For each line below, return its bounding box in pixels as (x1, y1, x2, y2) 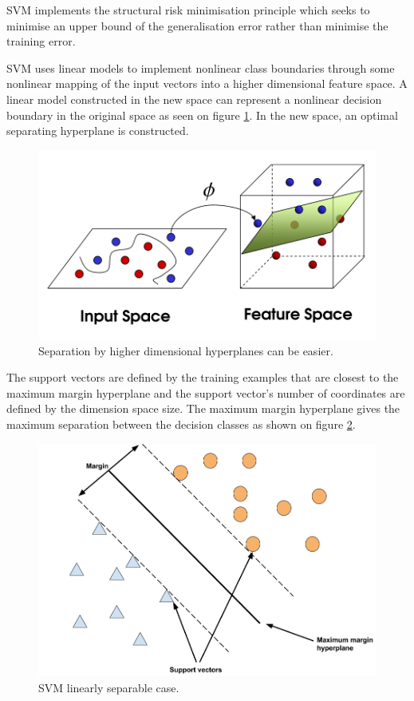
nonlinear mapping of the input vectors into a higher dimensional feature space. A (6, 75, 408, 92)
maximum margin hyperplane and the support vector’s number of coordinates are (6, 384, 405, 401)
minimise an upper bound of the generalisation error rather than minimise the (6, 17, 388, 34)
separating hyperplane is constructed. (6, 122, 189, 139)
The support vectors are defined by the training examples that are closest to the (6, 369, 399, 386)
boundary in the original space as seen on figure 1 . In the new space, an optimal (6, 106, 398, 123)
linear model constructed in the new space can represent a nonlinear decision (6, 90, 382, 107)
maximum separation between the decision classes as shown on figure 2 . (6, 416, 356, 432)
